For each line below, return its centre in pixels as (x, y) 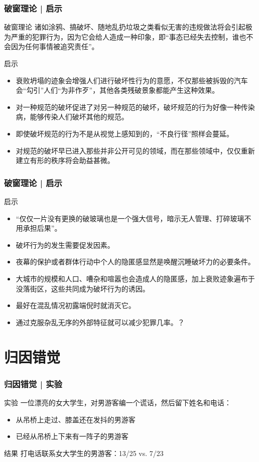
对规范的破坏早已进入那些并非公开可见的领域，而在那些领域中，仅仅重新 (135, 150)
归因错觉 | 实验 (33, 383)
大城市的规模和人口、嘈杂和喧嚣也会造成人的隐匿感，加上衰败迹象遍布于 (135, 278)
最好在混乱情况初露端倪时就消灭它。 (76, 305)
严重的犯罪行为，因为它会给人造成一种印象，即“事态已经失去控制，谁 (125, 36)
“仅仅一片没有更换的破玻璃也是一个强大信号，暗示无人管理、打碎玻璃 (130, 218)
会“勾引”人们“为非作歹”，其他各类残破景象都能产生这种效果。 (117, 90)
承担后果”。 (42, 228)
